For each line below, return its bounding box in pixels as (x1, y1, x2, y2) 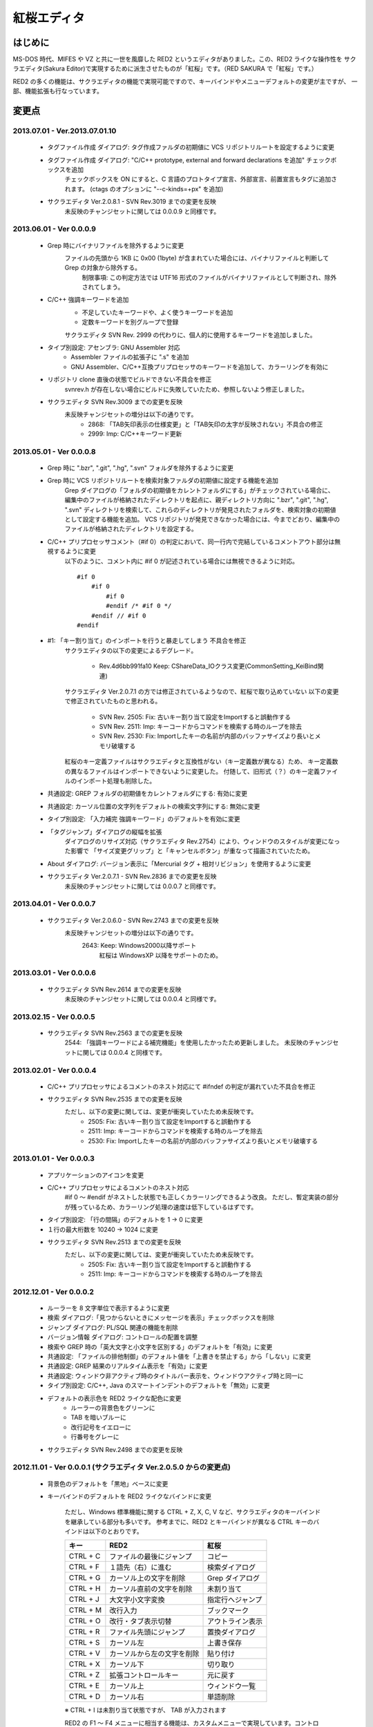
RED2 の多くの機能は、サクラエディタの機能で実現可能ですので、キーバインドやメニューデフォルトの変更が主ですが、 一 (12, 77, 358, 86)
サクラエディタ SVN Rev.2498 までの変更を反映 (47, 1445, 183, 1453)
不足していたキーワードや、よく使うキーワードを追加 (82, 308, 233, 316)
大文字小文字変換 (109, 1595, 165, 1605)
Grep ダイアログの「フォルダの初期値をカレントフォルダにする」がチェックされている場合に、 (64, 486, 334, 494)
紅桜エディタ (12, 10, 86, 26)
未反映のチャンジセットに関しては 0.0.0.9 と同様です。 (64, 207, 220, 216)
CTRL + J (68, 1594, 99, 1604)
